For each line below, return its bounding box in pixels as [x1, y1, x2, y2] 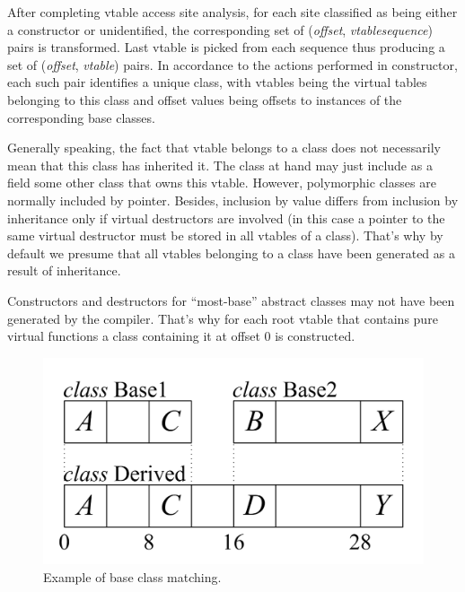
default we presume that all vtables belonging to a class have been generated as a [7, 243, 455, 262]
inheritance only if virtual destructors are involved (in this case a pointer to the [7, 208, 445, 227]
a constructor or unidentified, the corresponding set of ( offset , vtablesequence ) [7, 20, 433, 39]
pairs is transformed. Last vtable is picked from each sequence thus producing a [7, 38, 445, 57]
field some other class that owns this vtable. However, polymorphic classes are [7, 173, 436, 192]
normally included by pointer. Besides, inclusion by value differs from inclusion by [7, 190, 459, 209]
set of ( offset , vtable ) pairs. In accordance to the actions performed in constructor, [7, 55, 458, 74]
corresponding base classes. [7, 108, 155, 126]
